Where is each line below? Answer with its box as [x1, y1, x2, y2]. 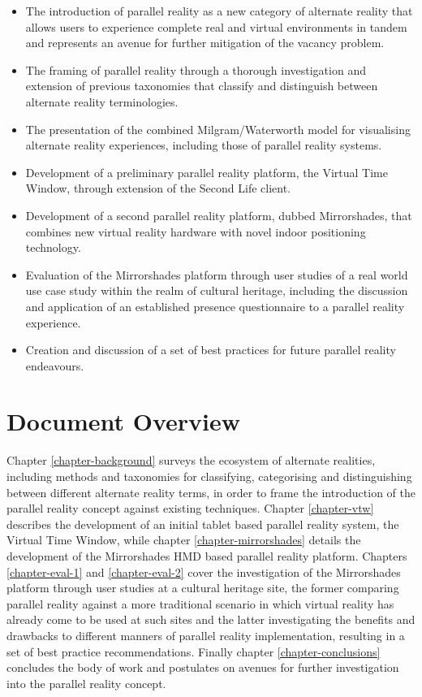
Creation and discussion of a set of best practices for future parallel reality [25, 341, 396, 358]
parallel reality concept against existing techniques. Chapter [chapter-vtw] [6, 500, 374, 517]
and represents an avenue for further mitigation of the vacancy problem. [25, 34, 385, 51]
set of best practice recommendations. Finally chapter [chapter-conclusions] [6, 643, 381, 660]
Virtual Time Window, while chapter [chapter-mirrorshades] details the [6, 531, 361, 548]
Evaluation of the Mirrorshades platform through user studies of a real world [25, 266, 408, 283]
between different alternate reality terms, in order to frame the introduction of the [6, 483, 416, 500]
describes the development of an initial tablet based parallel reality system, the [6, 515, 399, 532]
